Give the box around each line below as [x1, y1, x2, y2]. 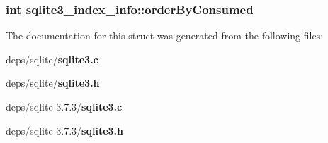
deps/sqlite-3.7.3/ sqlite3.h [6, 123, 123, 137]
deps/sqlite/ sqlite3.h [6, 75, 100, 90]
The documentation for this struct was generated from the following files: [6, 28, 324, 43]
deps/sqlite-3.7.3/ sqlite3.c [6, 99, 123, 113]
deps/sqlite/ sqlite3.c [6, 51, 98, 66]
